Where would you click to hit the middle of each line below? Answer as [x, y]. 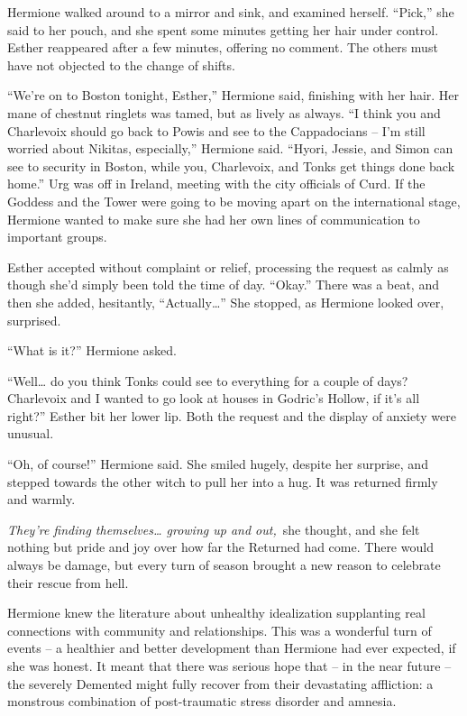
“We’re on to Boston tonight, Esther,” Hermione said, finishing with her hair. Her [233, 95]
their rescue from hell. [68, 582]
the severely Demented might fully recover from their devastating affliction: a [220, 683]
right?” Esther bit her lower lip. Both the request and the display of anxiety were [232, 415]
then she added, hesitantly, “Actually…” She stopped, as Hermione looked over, [226, 302]
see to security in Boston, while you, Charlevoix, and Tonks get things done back [231, 165]
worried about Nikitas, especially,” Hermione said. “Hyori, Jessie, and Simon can [230, 148]
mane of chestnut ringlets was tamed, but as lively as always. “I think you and [224, 112]
